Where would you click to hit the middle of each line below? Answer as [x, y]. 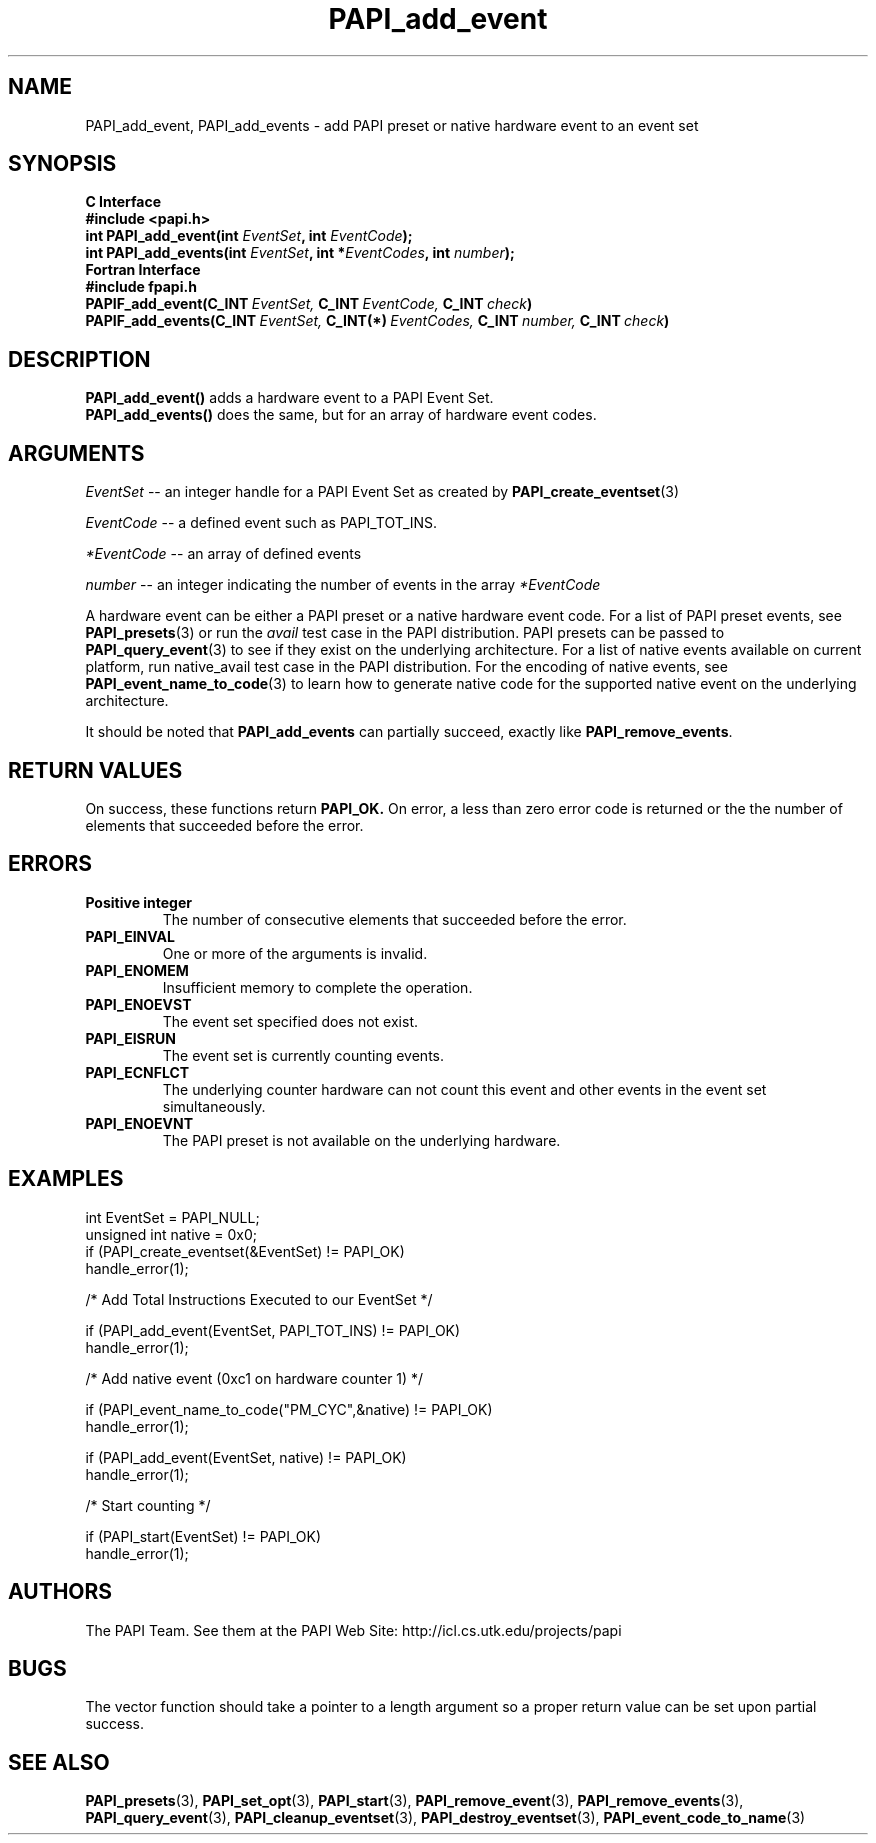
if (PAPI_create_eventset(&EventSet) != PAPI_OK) [245, 1251]
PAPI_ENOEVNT [139, 1123]
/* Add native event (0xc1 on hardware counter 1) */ [254, 1378]
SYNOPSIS [62, 164]
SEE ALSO [59, 1762]
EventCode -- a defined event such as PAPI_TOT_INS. [261, 523]
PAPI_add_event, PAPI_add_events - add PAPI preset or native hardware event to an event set [392, 125]
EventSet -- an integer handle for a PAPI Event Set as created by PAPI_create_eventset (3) [382, 492]
